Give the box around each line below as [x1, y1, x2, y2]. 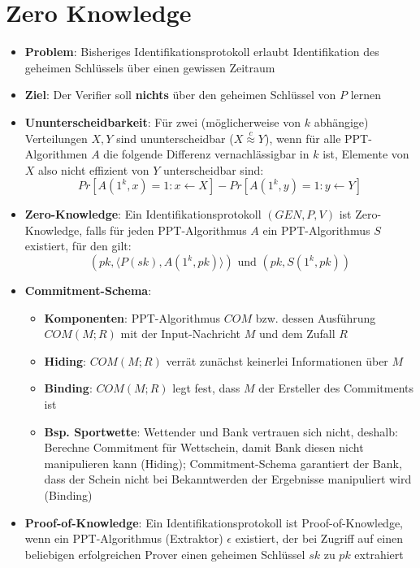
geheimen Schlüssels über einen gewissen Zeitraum [24, 59, 275, 76]
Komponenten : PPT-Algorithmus [44, 309, 221, 326]
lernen [350, 86, 382, 103]
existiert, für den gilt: [24, 237, 132, 254]
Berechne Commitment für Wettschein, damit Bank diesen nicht [44, 439, 364, 456]
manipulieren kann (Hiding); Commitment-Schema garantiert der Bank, [44, 454, 402, 471]
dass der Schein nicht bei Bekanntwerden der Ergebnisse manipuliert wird [44, 470, 412, 488]
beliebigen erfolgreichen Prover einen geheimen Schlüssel [24, 545, 305, 562]
